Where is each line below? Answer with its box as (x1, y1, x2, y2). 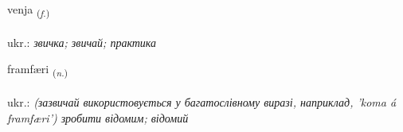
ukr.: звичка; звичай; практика (7, 33, 157, 50)
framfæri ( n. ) (7, 60, 68, 80)
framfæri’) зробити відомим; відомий (7, 109, 189, 126)
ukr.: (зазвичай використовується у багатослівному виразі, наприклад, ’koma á (7, 94, 397, 111)
